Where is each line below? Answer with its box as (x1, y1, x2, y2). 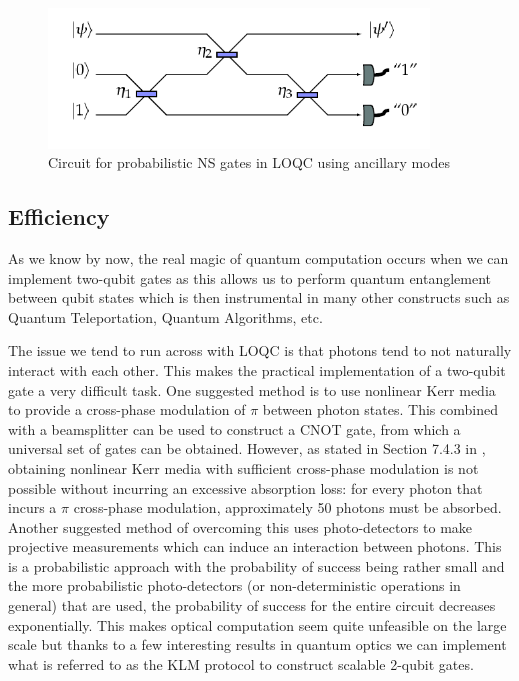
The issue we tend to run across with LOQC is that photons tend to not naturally (8, 340, 512, 361)
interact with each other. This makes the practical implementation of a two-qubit (8, 359, 506, 380)
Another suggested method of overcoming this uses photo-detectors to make (8, 516, 473, 537)
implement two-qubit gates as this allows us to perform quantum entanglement (8, 267, 492, 288)
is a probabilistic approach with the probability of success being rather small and (8, 555, 505, 576)
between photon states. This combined (262, 399, 498, 420)
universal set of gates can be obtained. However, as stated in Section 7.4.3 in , (8, 438, 486, 459)
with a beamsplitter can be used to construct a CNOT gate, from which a (8, 418, 461, 439)
